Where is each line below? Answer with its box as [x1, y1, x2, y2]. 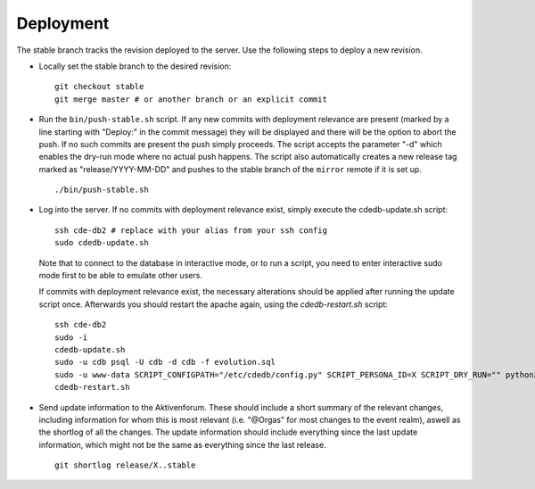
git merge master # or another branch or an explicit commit [54, 94, 327, 104]
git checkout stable [54, 81, 144, 92]
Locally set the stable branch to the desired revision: [38, 61, 232, 71]
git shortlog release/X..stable [54, 460, 196, 470]
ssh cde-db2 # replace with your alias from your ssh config [54, 225, 327, 236]
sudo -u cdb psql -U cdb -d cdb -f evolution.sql [54, 357, 276, 368]
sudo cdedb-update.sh [54, 237, 149, 248]
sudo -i [54, 332, 88, 343]
